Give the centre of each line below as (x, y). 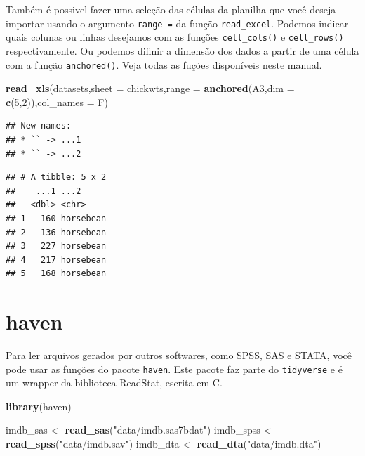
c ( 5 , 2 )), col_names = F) (57, 102)
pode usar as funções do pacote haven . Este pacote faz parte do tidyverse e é (174, 369)
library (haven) (39, 406)
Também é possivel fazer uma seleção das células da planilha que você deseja (171, 9)
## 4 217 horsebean (56, 260)
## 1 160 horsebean (56, 218)
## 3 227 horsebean (56, 246)
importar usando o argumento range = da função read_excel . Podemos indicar (177, 23)
